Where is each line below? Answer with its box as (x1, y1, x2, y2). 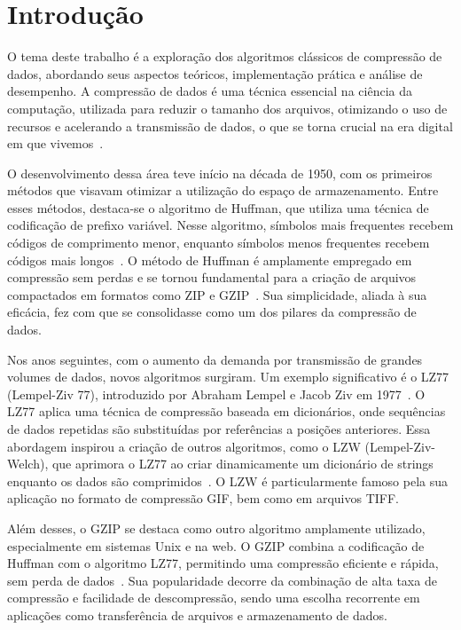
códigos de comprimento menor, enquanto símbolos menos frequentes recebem (7, 233, 430, 252)
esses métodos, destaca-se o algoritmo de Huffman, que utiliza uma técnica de (7, 198, 429, 217)
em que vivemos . (7, 134, 104, 153)
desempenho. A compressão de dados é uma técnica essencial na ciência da (7, 82, 412, 100)
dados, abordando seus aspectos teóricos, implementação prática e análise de (7, 64, 423, 83)
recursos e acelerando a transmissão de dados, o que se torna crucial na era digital (7, 116, 453, 135)
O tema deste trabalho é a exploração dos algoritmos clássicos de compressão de (7, 47, 442, 66)
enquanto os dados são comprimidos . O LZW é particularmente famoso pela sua (7, 471, 448, 490)
